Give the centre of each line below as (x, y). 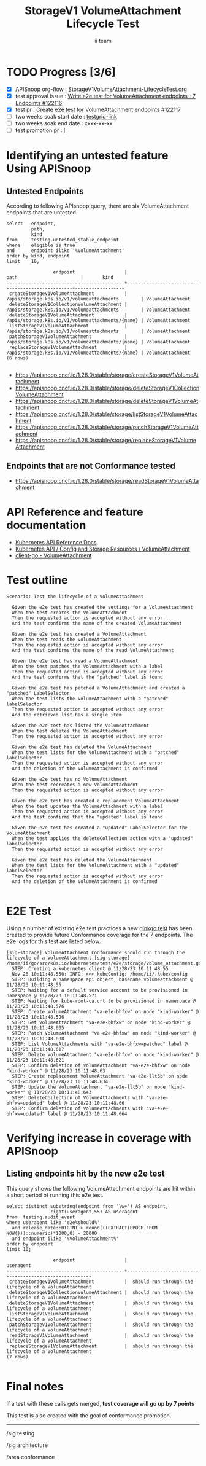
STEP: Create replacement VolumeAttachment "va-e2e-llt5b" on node (100, 1076)
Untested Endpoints (45, 191)
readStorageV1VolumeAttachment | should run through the (101, 1335)
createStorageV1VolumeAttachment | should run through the (101, 1282)
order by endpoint (30, 1244)
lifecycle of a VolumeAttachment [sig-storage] (68, 958)
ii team (103, 41)
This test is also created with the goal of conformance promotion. (89, 1415)
